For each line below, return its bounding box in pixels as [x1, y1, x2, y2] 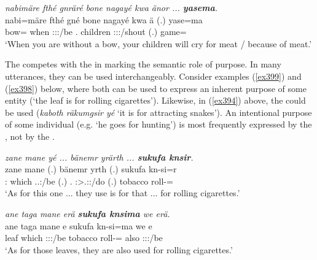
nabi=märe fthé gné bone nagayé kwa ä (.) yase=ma [5, 13, 203, 26]
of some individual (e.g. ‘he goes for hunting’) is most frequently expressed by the [5, 118, 312, 131]
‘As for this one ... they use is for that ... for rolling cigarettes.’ [5, 186, 240, 199]
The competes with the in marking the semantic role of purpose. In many [5, 58, 281, 71]
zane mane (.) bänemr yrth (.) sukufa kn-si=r [5, 162, 177, 175]
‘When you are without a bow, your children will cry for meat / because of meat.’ [5, 37, 312, 50]
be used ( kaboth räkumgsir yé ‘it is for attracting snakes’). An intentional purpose [5, 105, 312, 118]
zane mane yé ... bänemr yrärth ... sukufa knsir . [5, 150, 194, 163]
